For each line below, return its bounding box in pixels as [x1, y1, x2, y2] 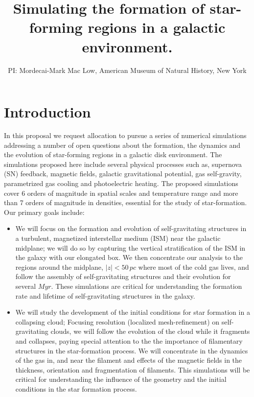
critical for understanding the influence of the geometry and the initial [15, 374, 227, 384]
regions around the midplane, [15, 261, 103, 272]
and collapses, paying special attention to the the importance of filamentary [15, 335, 243, 346]
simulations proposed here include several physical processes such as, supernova [4, 159, 242, 169]
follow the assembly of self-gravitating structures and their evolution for [15, 271, 231, 281]
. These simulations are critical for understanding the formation [51, 280, 242, 291]
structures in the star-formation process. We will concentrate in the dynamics [15, 345, 248, 355]
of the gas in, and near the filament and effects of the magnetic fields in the [15, 355, 242, 365]
